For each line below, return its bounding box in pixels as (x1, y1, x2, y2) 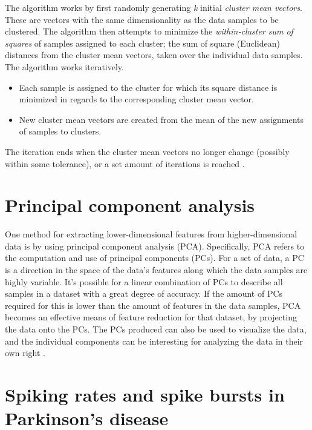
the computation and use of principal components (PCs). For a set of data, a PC (5, 251, 304, 264)
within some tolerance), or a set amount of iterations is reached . (5, 157, 245, 170)
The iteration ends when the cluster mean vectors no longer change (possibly (5, 145, 290, 157)
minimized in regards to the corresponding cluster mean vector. (19, 93, 254, 105)
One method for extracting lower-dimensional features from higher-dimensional (5, 228, 297, 240)
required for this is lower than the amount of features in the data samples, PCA (5, 299, 301, 311)
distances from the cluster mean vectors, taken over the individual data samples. (5, 48, 303, 61)
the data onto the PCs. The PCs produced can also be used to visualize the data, (5, 323, 307, 335)
